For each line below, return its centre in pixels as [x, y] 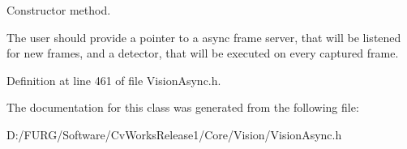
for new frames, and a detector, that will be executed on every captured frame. [203, 53]
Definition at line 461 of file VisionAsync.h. [114, 80]
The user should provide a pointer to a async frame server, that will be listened [204, 37]
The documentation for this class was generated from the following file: [183, 107]
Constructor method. [59, 10]
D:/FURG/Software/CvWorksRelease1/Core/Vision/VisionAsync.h [174, 134]
